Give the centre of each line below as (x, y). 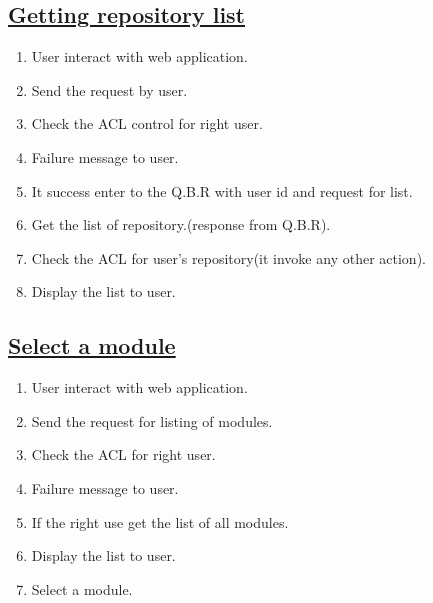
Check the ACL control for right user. (147, 123)
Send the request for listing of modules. (152, 420)
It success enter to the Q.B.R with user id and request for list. (222, 190)
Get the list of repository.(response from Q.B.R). (181, 224)
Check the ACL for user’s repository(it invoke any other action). (228, 257)
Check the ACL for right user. (123, 454)
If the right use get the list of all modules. (160, 521)
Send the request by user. (109, 89)
